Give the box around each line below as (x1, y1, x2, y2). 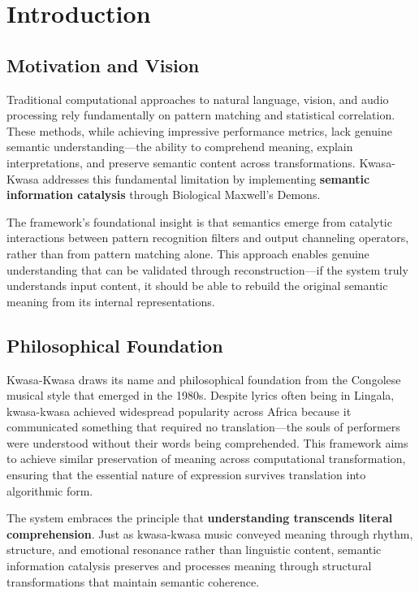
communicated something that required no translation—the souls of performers (6, 418, 400, 435)
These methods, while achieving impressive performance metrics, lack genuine (6, 122, 392, 139)
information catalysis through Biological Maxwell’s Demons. (6, 186, 321, 203)
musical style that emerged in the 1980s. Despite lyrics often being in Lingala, (6, 387, 395, 404)
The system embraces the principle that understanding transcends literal (6, 509, 393, 526)
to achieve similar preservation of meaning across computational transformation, (6, 450, 406, 467)
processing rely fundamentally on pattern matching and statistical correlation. (6, 106, 395, 123)
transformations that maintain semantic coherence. (6, 573, 260, 590)
